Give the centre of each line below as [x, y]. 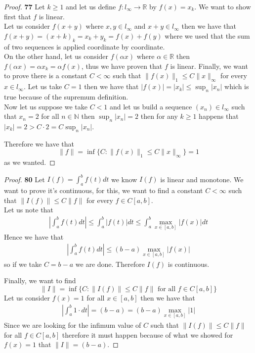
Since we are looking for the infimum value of [73, 325]
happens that [219, 116]
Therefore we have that [39, 143]
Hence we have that [34, 237]
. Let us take [43, 86]
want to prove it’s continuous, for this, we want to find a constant [104, 190]
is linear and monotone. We [202, 179]
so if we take [23, 264]
